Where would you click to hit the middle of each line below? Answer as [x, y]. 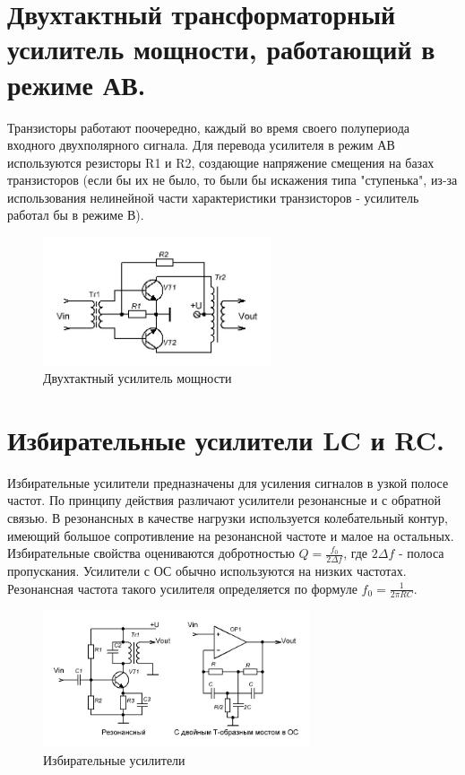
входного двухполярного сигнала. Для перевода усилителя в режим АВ [201, 145]
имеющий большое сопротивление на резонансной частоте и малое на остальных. [231, 535]
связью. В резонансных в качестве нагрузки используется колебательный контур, [228, 518]
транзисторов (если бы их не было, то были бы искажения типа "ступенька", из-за [232, 180]
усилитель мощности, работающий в [221, 49]
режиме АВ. [77, 84]
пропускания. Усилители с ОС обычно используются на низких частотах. [207, 571]
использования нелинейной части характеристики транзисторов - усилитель [213, 197]
